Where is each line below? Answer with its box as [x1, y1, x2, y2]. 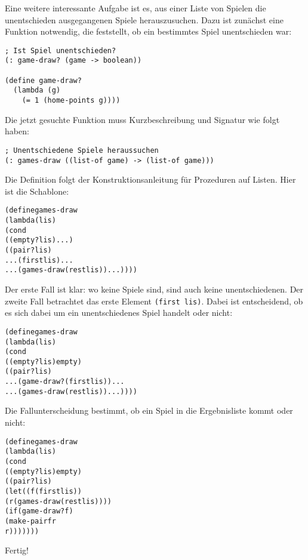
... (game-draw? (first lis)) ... [5, 377, 125, 386]
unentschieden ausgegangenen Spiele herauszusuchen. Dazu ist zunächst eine [5, 13, 284, 26]
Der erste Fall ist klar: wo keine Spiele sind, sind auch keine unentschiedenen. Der [5, 283, 304, 295]
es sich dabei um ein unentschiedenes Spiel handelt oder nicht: [5, 306, 233, 319]
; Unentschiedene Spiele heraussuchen [5, 146, 159, 155]
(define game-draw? [5, 76, 82, 85]
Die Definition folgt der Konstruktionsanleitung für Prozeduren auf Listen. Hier [5, 173, 296, 186]
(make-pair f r [5, 516, 56, 525]
